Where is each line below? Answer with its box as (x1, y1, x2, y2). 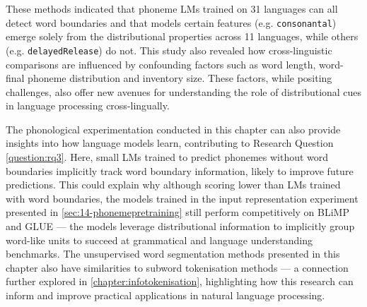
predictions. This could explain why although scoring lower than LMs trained (6, 177, 341, 192)
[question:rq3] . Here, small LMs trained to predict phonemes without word (6, 150, 329, 164)
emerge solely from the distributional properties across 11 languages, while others (6, 29, 359, 44)
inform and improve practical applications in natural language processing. (6, 288, 325, 302)
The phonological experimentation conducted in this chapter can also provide (6, 121, 341, 136)
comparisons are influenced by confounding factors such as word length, (6, 56, 316, 71)
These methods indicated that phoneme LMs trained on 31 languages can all (6, 1, 338, 16)
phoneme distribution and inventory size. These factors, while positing (28, 71, 332, 85)
